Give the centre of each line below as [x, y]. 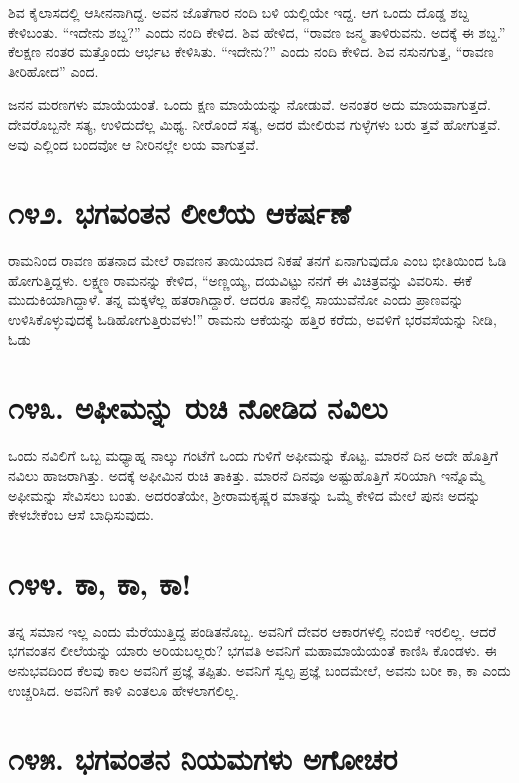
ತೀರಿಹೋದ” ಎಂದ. [53, 70]
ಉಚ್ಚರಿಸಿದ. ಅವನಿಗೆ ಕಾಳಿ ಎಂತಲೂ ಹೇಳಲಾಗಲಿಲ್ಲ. [123, 689]
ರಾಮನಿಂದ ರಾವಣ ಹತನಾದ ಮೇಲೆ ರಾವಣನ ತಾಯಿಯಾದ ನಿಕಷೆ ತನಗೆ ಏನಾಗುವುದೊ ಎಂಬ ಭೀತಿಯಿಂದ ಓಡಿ [257, 260]
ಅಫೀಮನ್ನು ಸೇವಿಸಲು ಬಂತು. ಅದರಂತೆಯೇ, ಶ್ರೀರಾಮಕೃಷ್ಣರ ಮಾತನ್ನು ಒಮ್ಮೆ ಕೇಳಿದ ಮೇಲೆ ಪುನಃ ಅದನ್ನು [244, 494]
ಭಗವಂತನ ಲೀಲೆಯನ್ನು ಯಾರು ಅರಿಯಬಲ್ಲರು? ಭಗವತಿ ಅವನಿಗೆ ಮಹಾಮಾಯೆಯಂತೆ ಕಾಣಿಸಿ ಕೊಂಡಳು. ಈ [252, 650]
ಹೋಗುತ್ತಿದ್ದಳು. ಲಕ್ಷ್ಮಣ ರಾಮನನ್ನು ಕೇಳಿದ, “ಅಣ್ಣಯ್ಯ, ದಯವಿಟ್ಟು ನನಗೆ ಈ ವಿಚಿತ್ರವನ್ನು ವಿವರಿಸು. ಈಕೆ [240, 279]
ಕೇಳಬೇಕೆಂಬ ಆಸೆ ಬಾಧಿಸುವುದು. [81, 514]
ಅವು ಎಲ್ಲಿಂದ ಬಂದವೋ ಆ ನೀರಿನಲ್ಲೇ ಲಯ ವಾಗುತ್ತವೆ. [133, 143]
